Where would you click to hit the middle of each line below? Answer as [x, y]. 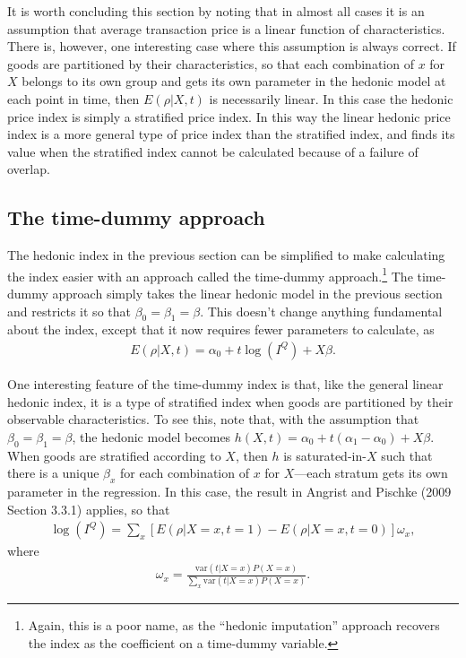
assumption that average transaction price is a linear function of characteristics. [226, 28]
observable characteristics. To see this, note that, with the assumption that [213, 419]
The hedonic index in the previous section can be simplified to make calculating [226, 255]
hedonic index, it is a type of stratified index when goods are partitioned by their [230, 401]
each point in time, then [73, 98]
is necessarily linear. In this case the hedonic [331, 98]
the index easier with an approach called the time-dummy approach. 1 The [210, 274]
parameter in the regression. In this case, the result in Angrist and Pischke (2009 [229, 491]
